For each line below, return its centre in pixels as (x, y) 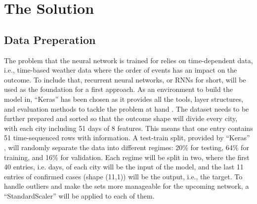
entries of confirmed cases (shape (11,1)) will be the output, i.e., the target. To (123, 176)
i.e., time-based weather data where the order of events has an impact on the (121, 70)
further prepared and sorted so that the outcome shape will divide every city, (121, 118)
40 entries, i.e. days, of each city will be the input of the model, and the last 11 (124, 167)
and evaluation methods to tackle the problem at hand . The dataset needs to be (127, 108)
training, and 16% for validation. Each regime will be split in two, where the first (127, 157)
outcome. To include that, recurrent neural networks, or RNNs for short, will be (125, 79)
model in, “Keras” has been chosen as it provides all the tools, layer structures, (124, 99)
